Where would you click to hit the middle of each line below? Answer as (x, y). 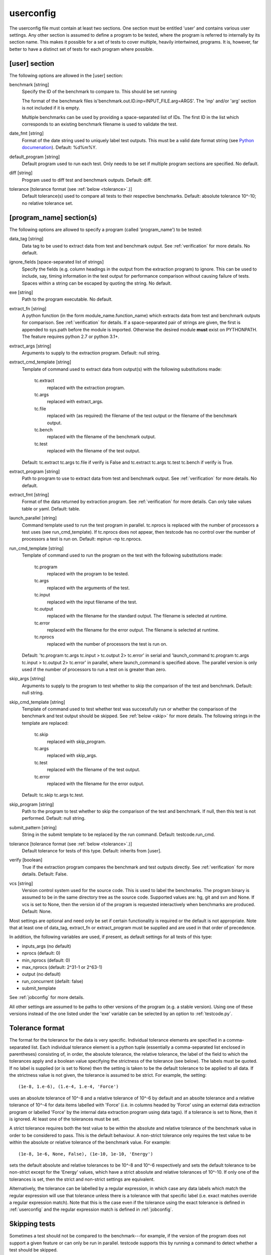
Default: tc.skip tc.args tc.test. (53, 795)
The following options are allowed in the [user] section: (66, 75)
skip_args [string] (27, 679)
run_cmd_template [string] (36, 548)
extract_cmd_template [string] (40, 362)
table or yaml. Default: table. (51, 509)
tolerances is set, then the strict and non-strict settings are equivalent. (82, 1179)
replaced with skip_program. (77, 741)
